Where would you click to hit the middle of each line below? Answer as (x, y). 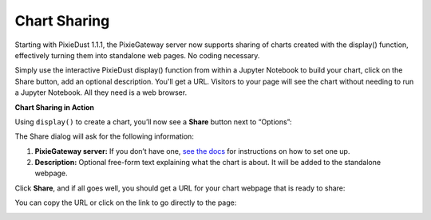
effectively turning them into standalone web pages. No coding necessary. (137, 55)
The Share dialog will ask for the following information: (105, 136)
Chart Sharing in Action (55, 107)
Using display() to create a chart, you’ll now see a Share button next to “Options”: (153, 122)
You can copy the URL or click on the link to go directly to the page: (126, 202)
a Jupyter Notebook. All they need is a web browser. (101, 92)
